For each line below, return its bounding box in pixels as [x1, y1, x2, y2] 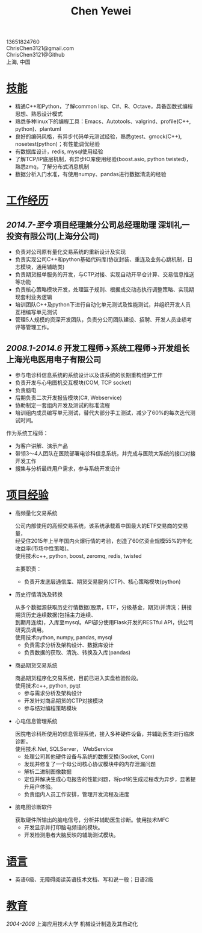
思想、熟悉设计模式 [14, 110, 63, 118]
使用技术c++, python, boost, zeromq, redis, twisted [14, 552, 142, 559]
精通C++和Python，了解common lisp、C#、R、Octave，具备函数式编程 [14, 103, 194, 110]
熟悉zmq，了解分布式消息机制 [14, 163, 90, 170]
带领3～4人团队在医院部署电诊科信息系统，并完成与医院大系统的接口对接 [14, 449, 196, 457]
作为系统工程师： [6, 429, 49, 437]
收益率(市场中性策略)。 [14, 545, 72, 552]
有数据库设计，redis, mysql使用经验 [14, 148, 103, 155]
